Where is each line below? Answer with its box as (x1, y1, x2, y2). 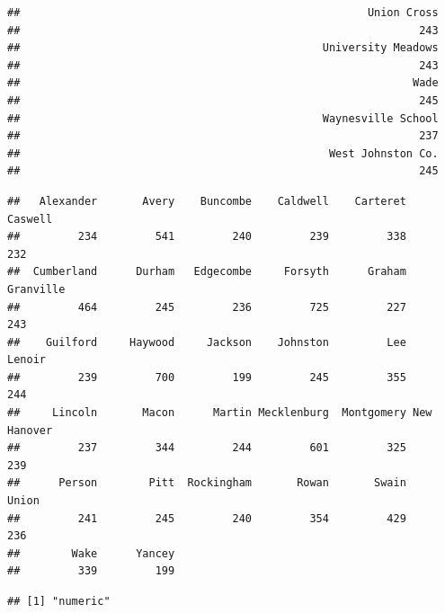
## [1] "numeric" (7, 595, 111, 608)
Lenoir (7, 353, 46, 367)
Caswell (7, 212, 53, 226)
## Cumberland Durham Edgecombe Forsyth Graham (7, 265, 406, 279)
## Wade (7, 76, 439, 90)
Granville (7, 282, 66, 296)
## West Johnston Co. (7, 147, 439, 160)
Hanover (7, 423, 53, 437)
